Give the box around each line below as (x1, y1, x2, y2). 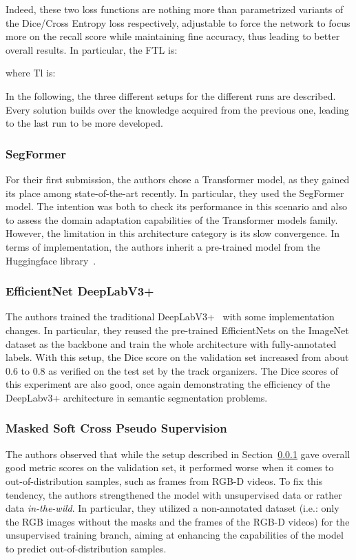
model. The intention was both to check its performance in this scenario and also (6, 199, 347, 214)
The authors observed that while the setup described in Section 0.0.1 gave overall (6, 446, 350, 461)
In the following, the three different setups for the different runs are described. (6, 88, 336, 103)
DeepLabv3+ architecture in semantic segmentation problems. (6, 390, 268, 404)
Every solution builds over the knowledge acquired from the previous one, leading (6, 102, 349, 116)
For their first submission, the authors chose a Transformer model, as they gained (6, 172, 350, 186)
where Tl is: (6, 65, 56, 80)
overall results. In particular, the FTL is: (6, 42, 178, 56)
